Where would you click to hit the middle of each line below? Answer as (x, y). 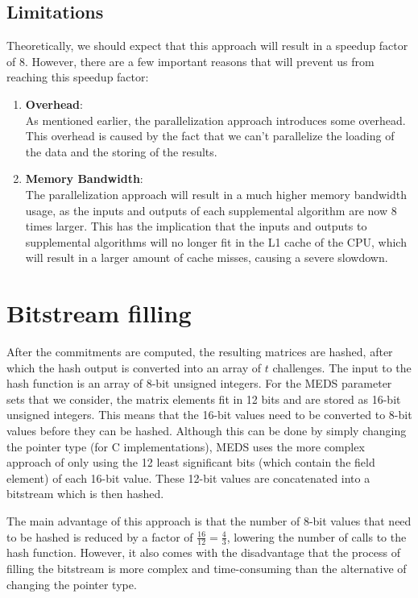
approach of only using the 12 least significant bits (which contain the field (191, 462)
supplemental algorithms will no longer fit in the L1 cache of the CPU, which (216, 241)
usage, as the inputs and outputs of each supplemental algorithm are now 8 (211, 210)
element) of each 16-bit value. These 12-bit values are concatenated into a (188, 478)
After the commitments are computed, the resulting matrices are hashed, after (200, 352)
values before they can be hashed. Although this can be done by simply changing (207, 431)
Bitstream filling (99, 313)
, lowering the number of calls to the (317, 536)
